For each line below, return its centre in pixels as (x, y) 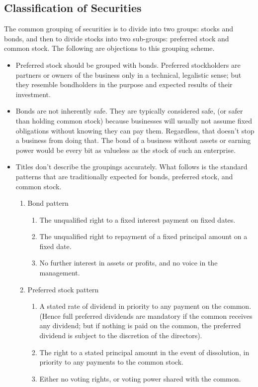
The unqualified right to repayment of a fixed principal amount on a (143, 236)
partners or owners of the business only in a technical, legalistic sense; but (129, 74)
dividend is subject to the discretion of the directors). (121, 335)
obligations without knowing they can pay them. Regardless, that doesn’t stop (135, 130)
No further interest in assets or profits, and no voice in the (129, 263)
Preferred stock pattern (63, 289)
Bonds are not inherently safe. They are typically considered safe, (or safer (129, 111)
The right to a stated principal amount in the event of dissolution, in (144, 352)
